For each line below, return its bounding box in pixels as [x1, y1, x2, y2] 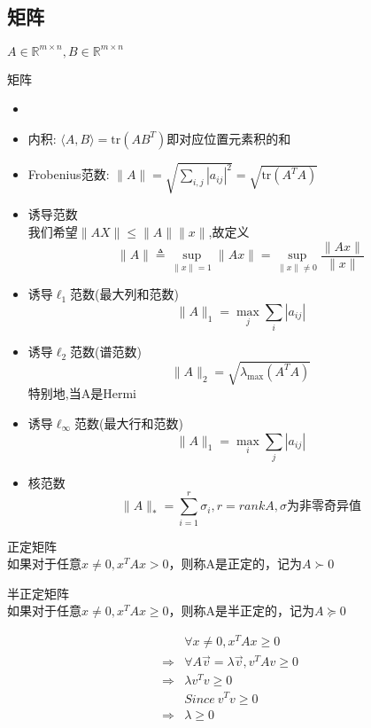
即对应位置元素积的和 [166, 133, 291, 146]
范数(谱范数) [70, 342, 142, 361]
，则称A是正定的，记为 [168, 554, 303, 573]
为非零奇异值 [286, 500, 361, 513]
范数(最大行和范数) [73, 413, 183, 432]
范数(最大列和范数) [70, 285, 179, 303]
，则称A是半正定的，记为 [168, 601, 315, 620]
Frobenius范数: [27, 165, 110, 184]
